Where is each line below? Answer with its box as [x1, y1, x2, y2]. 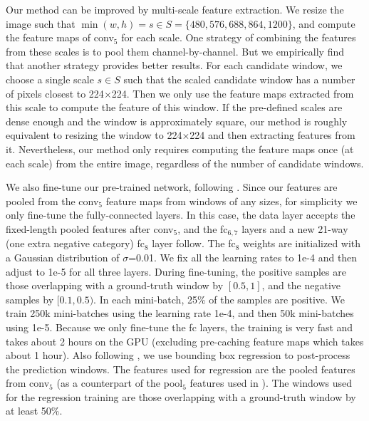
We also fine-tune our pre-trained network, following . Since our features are [6, 180, 338, 194]
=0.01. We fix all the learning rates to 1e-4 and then [128, 249, 358, 264]
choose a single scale [6, 71, 94, 86]
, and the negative [261, 278, 341, 293]
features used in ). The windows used [189, 375, 352, 390]
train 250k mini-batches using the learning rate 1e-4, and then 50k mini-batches [6, 306, 354, 321]
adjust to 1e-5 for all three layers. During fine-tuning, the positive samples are [6, 264, 346, 279]
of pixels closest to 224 [6, 85, 104, 100]
